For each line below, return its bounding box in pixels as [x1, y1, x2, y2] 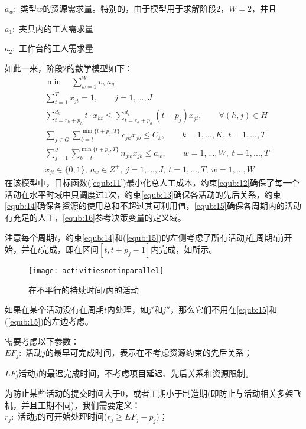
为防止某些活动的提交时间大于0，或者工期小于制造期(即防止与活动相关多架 [5, 387, 294, 399]
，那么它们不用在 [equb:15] [170, 303, 269, 316]
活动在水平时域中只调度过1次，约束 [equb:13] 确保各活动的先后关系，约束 [5, 188, 281, 200]
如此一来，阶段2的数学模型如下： [5, 61, 133, 74]
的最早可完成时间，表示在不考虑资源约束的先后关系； [45, 346, 252, 359]
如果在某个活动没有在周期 [5, 303, 104, 316]
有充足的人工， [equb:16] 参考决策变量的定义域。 [5, 211, 186, 224]
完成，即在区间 [41, 243, 99, 256]
